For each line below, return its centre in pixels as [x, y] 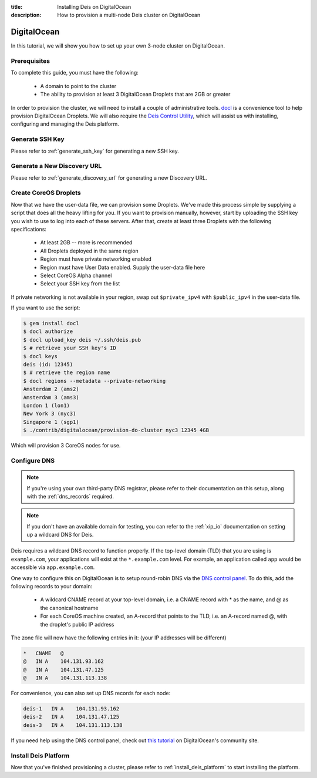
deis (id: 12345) [48, 365]
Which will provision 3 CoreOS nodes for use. [66, 446]
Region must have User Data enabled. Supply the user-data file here [123, 267]
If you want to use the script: [45, 308]
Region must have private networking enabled [96, 259]
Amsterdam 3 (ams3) [51, 397]
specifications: [29, 229]
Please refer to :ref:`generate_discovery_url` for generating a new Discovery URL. [109, 178]
